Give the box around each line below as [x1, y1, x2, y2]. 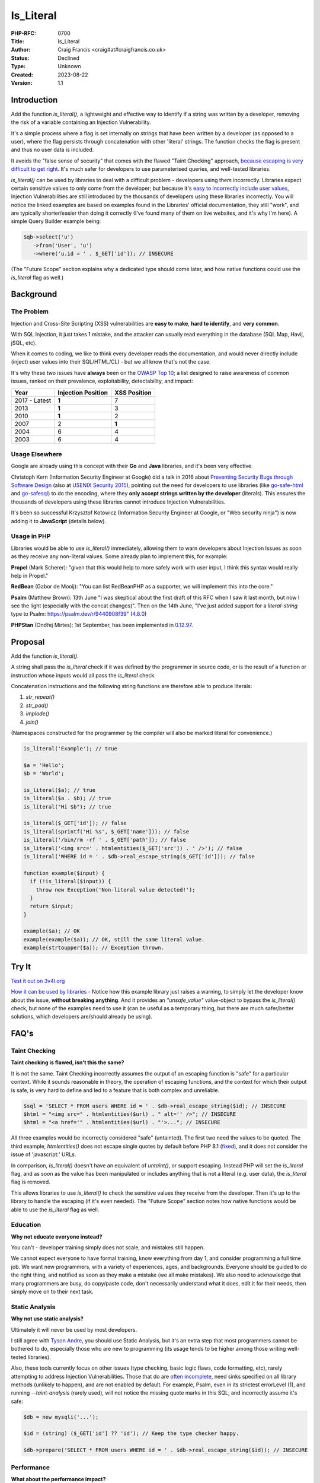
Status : [11, 54, 30, 62]
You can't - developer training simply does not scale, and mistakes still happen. [11, 1244, 205, 1251]
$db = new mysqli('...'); [23, 1414, 99, 1420]
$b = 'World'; [23, 770, 65, 777]
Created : [11, 71, 34, 78]
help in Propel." [11, 572, 49, 579]
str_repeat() [25, 693, 55, 701]
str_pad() [25, 702, 49, 709]
